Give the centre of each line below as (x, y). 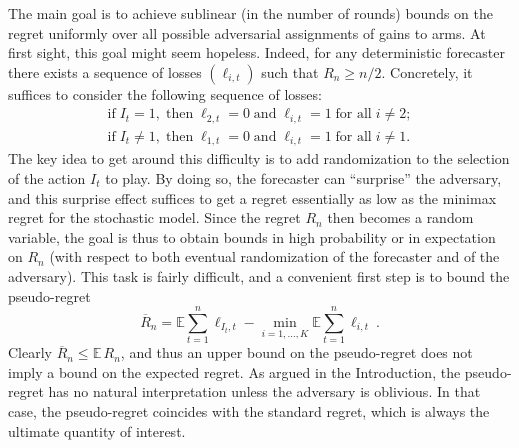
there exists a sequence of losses (105, 71)
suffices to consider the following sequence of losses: (165, 93)
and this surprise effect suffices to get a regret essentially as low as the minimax (252, 197)
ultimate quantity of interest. (97, 430)
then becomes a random (400, 217)
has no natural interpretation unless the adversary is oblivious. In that (264, 391)
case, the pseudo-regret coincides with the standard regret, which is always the (249, 411)
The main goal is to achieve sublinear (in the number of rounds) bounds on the (251, 13)
